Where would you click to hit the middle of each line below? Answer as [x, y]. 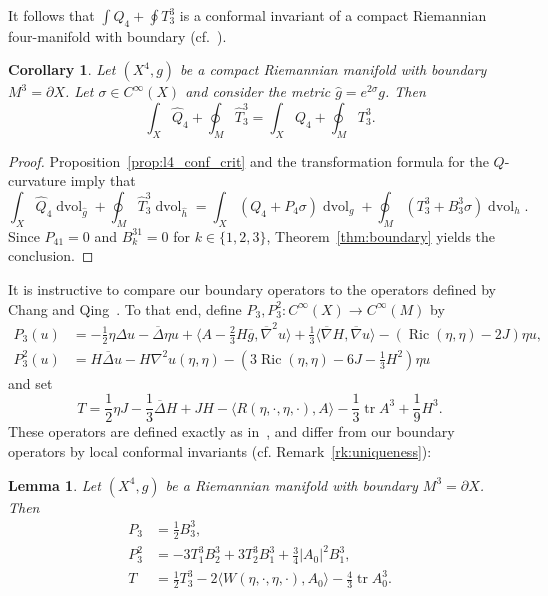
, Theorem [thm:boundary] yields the [381, 235]
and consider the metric [258, 91]
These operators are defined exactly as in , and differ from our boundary [231, 431]
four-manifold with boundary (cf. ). [117, 35]
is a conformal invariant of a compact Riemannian [333, 15]
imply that [103, 180]
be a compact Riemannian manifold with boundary [333, 69]
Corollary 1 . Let [62, 69]
